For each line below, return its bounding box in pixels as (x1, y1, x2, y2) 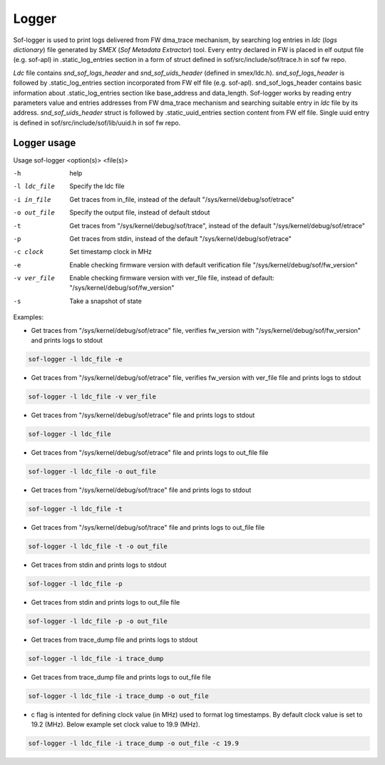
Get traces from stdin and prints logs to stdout (31, 560, 167, 569)
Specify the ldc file (69, 182, 125, 190)
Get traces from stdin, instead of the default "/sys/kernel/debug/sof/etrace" (69, 234, 292, 242)
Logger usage (13, 137, 76, 149)
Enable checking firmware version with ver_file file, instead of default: (69, 274, 274, 282)
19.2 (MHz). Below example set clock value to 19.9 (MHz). (31, 720, 200, 729)
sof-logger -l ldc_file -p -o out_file (28, 617, 168, 625)
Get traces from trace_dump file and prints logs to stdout (31, 635, 198, 644)
